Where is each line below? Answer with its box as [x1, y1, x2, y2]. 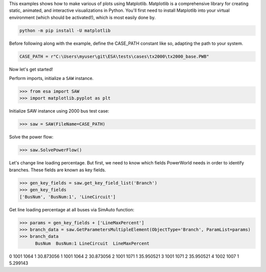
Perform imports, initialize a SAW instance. [9, 76, 94, 81]
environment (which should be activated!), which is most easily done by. [9, 14, 156, 20]
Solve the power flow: [9, 134, 54, 140]
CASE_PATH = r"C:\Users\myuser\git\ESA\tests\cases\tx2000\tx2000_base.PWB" [19, 53, 209, 59]
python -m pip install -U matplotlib [19, 28, 111, 33]
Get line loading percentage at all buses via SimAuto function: [9, 206, 134, 212]
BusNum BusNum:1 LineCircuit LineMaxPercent [35, 240, 150, 246]
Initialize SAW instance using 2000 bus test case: [9, 108, 109, 114]
